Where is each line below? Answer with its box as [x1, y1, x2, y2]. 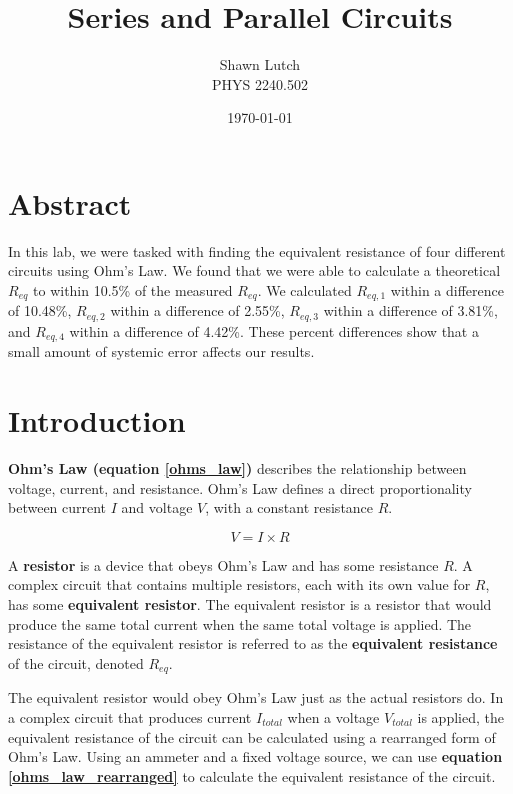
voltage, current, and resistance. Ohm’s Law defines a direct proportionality [8, 477, 472, 498]
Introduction [8, 400, 186, 441]
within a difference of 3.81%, [323, 300, 498, 321]
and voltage [121, 497, 193, 518]
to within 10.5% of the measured [33, 280, 233, 301]
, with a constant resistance [205, 497, 374, 518]
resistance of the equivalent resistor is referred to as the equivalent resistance [8, 633, 498, 654]
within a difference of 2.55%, [110, 300, 285, 321]
